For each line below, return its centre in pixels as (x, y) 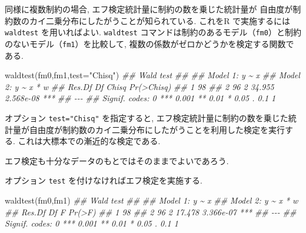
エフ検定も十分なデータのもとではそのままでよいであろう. (117, 160)
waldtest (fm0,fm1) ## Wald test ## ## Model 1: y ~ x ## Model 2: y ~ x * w (152, 200)
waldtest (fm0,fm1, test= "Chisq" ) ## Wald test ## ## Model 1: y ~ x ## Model (152, 75)
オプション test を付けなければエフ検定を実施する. (104, 180)
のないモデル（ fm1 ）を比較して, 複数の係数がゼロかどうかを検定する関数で (149, 43)
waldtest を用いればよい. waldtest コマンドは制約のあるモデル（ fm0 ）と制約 (153, 32)
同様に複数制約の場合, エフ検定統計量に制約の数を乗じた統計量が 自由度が (149, 9)
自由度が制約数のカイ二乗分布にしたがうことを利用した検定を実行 (157, 129)
